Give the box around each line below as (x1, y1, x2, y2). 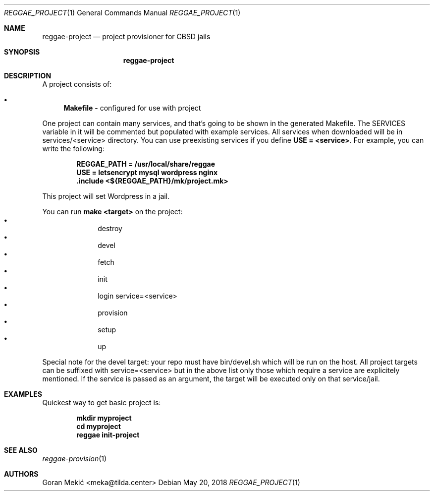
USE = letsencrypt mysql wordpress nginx (76, 168, 218, 177)
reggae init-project (76, 431, 140, 439)
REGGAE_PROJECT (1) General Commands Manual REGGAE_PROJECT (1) (4, 8, 241, 17)
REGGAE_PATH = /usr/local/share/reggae (76, 160, 216, 168)
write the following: (42, 144, 105, 153)
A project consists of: (42, 80, 112, 88)
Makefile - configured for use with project (63, 104, 201, 112)
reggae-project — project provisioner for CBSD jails (42, 32, 211, 41)
